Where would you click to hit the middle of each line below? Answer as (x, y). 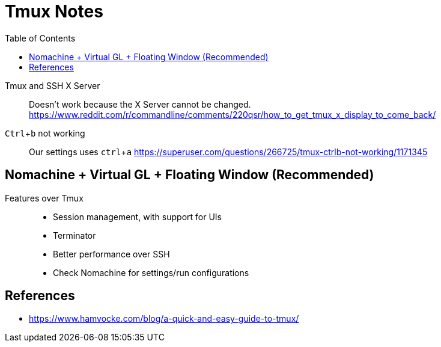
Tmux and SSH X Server (53, 85)
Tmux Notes (54, 11)
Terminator (75, 235)
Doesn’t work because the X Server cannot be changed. (140, 104)
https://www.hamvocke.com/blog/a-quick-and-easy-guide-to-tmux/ (164, 319)
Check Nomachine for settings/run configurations (151, 272)
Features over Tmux (44, 198)
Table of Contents (40, 38)
